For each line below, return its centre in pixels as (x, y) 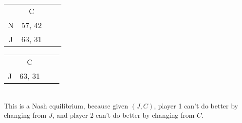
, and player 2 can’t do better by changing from (123, 115)
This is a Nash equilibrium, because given (66, 105)
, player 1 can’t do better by (196, 105)
